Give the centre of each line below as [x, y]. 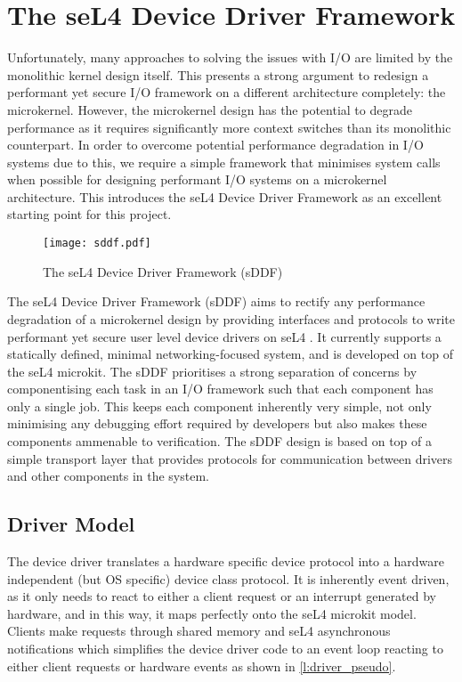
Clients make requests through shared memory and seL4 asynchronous [199, 631]
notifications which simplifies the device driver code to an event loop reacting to [225, 649]
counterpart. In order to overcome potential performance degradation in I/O [215, 145]
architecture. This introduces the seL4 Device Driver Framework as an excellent [225, 196]
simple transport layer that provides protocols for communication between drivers [230, 458]
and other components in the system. [108, 476]
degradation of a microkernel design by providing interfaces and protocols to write [231, 318]
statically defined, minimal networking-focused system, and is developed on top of [230, 354]
